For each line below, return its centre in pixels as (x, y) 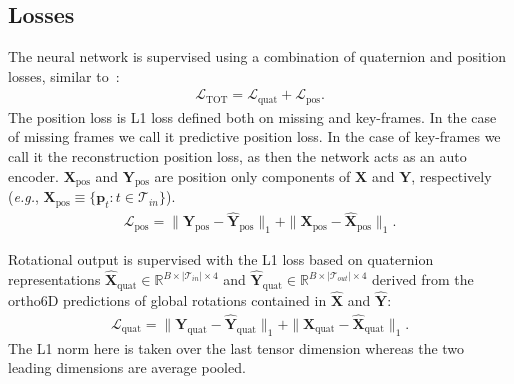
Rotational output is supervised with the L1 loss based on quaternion (221, 259)
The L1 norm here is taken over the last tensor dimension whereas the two (236, 347)
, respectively (451, 175)
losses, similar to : (64, 75)
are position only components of (252, 175)
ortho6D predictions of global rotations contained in (167, 300)
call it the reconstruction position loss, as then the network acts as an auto (237, 156)
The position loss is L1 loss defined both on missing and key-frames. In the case (252, 116)
